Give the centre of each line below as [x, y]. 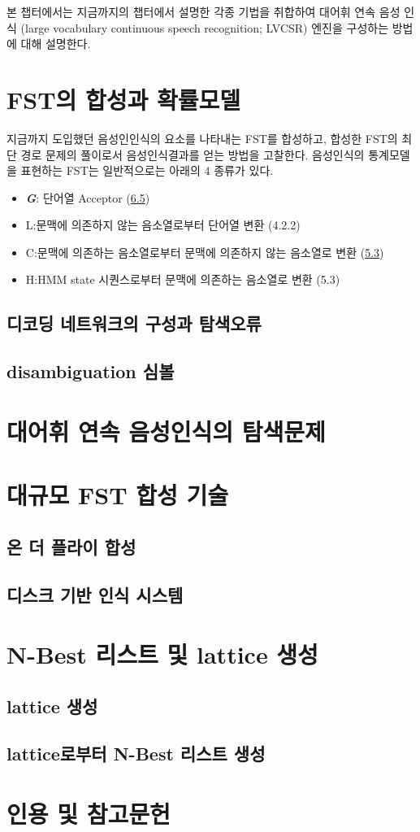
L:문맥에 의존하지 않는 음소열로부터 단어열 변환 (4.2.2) [163, 225]
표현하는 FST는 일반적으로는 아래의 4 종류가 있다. [147, 170]
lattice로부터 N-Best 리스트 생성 [136, 754]
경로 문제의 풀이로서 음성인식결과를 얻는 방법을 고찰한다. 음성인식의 [193, 154]
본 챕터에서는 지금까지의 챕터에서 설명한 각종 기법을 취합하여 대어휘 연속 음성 [204, 11]
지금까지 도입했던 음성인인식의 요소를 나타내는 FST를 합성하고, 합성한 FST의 [202, 138]
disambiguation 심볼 [91, 371]
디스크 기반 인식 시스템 [95, 594]
